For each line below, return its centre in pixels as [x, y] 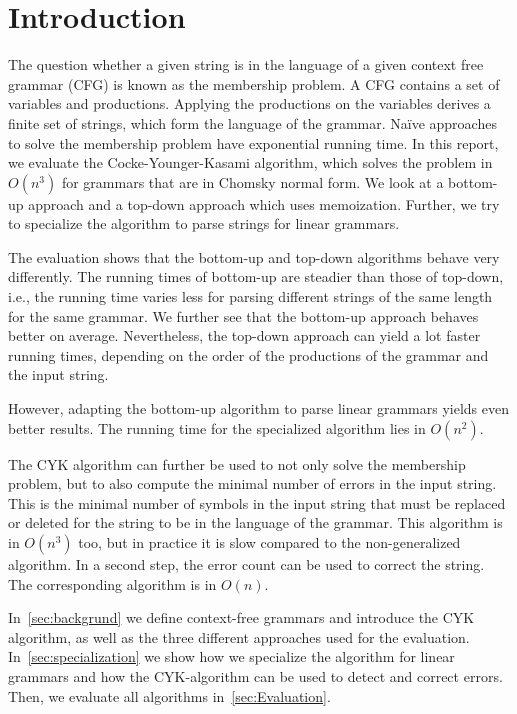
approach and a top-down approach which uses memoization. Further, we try [264, 203]
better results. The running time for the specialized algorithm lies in [217, 427]
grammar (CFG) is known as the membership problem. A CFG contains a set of [254, 83]
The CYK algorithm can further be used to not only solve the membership [237, 463]
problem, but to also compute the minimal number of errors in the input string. [252, 483]
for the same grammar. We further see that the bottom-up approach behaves [243, 315]
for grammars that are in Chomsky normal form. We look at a [252, 181]
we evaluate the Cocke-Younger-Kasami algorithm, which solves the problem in [250, 162]
